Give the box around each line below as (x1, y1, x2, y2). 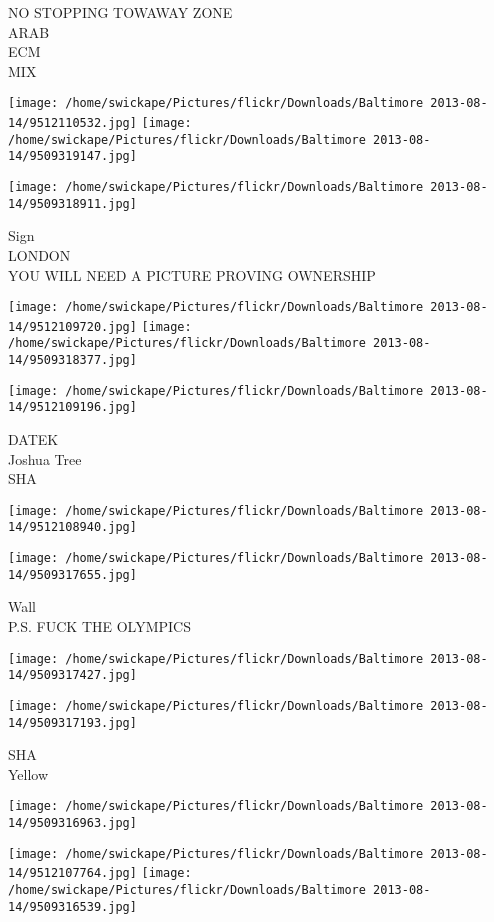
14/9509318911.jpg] (8, 196, 137, 211)
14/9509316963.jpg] (8, 816, 137, 831)
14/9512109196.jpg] (8, 400, 137, 415)
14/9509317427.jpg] (8, 668, 137, 683)
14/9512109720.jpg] (8, 319, 137, 334)
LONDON (8, 244, 71, 265)
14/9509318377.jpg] (8, 353, 137, 368)
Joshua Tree (8, 448, 82, 469)
